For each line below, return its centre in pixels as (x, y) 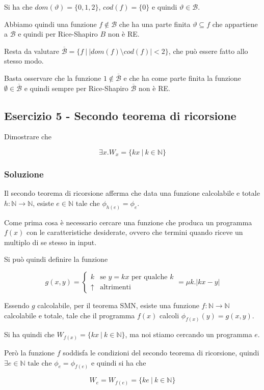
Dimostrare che (28, 137)
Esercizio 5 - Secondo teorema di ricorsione (120, 115)
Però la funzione (30, 352)
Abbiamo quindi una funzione (50, 24)
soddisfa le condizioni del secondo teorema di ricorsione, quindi (161, 352)
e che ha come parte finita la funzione (182, 78)
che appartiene (235, 24)
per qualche (150, 277)
